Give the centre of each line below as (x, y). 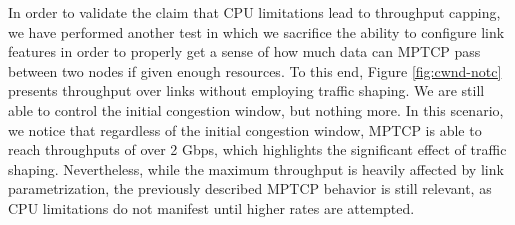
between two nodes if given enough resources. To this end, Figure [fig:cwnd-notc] (255, 70)
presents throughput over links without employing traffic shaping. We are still (246, 90)
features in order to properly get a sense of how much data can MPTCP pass (244, 51)
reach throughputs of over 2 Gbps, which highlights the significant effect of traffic (257, 149)
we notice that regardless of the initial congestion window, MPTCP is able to (245, 129)
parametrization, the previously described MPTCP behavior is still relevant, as (250, 188)
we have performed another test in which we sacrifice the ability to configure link (256, 31)
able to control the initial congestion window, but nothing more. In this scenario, (256, 109)
